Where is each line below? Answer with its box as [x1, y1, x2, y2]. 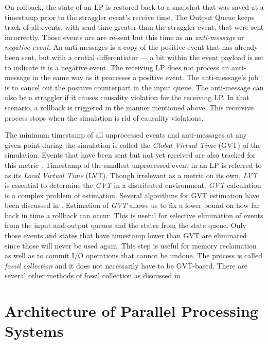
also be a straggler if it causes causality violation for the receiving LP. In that [5, 92, 249, 103]
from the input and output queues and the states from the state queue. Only [5, 220, 246, 231]
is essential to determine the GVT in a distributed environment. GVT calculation [5, 180, 261, 190]
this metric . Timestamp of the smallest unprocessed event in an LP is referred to [5, 159, 262, 170]
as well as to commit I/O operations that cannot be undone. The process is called [5, 250, 262, 261]
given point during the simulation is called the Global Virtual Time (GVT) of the [5, 139, 261, 150]
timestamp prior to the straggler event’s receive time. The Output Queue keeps [5, 11, 255, 22]
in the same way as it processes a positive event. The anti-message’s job [32, 72, 259, 83]
